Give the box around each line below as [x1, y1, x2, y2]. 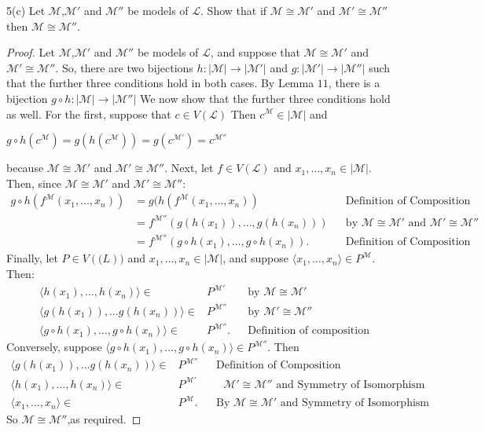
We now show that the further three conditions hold [139, 90, 391, 106]
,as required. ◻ [67, 411, 141, 427]
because [6, 159, 44, 176]
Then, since [6, 174, 62, 191]
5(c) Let [6, 2, 46, 18]
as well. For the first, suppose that [6, 105, 171, 122]
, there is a [328, 75, 380, 91]
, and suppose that [210, 44, 300, 60]
